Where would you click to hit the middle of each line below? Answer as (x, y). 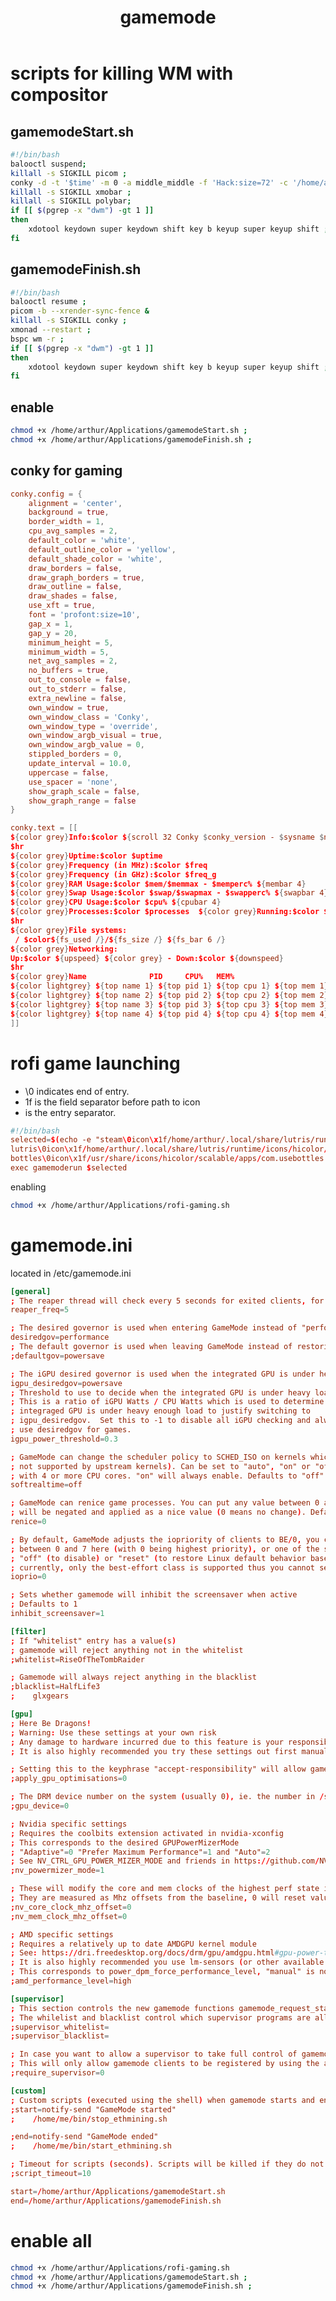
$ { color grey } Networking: (64, 949)
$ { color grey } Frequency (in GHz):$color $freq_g (113, 874)
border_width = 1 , (66, 522)
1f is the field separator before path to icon (112, 1102)
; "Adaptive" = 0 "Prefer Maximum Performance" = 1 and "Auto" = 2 (140, 1852)
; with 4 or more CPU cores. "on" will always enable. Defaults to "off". (169, 1476)
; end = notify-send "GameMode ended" (84, 2137)
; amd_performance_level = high (71, 1981)
